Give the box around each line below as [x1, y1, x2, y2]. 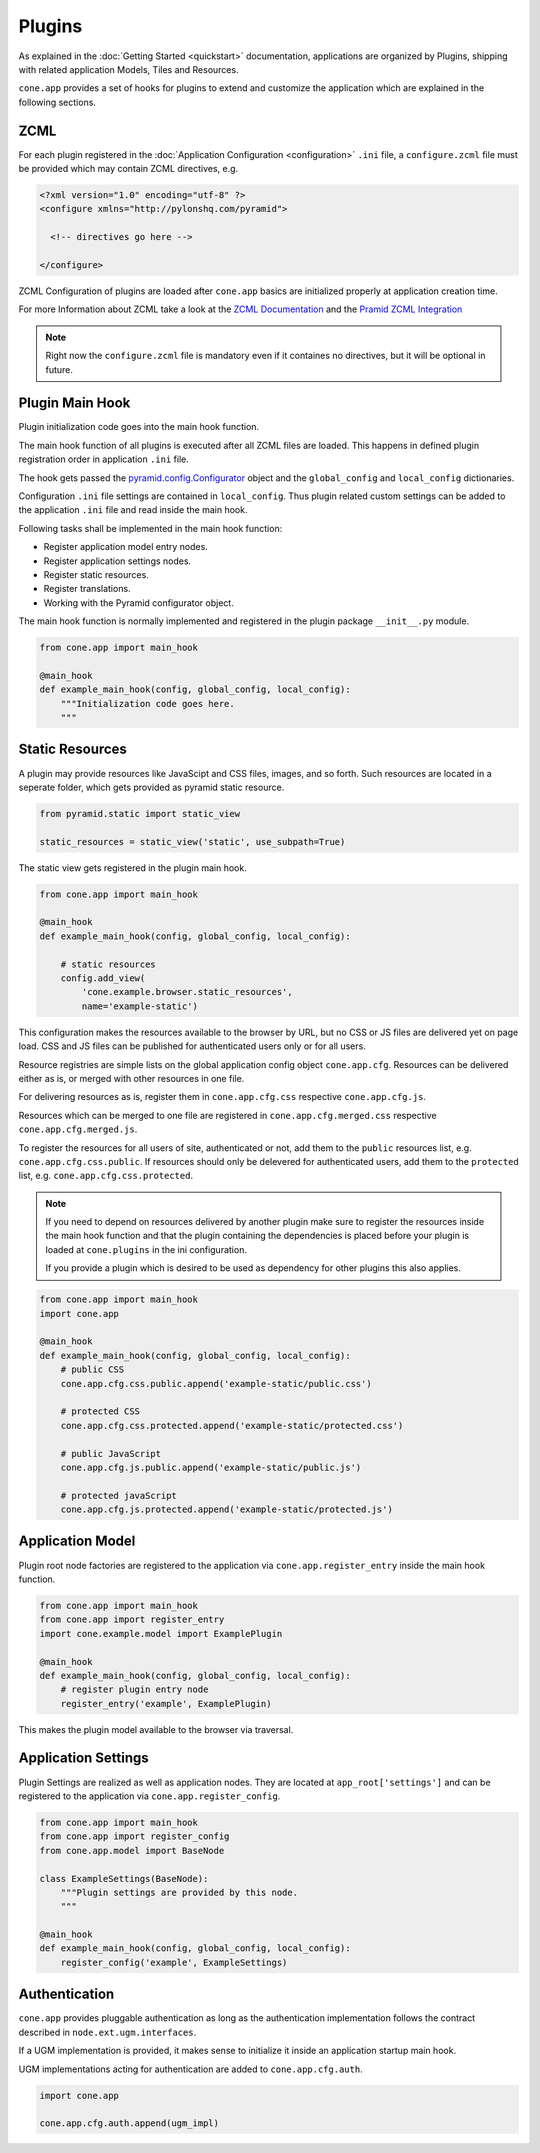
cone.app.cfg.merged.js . [18, 1123, 138, 1135]
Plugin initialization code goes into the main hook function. [18, 421, 260, 433]
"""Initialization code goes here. [60, 698, 235, 709]
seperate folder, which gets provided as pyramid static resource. [18, 781, 285, 793]
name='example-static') [81, 1000, 199, 1012]
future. [45, 363, 74, 375]
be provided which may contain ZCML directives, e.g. [18, 163, 239, 175]
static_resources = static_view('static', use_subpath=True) [39, 836, 346, 847]
